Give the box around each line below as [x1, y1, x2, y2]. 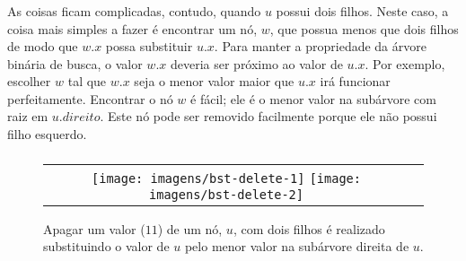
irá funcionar [320, 72, 391, 91]
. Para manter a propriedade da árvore [214, 37, 426, 56]
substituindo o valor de [43, 237, 170, 256]
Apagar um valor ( [43, 219, 145, 238]
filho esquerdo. [7, 125, 87, 144]
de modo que [7, 37, 78, 56]
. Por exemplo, [365, 54, 445, 73]
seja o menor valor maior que [134, 72, 295, 91]
